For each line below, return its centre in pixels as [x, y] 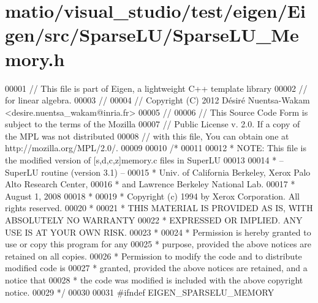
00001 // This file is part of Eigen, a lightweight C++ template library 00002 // [156, 88]
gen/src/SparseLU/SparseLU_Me [152, 35]
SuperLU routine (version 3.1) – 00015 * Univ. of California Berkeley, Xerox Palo [158, 172]
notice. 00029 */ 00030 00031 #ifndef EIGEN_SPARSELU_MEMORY [140, 292]
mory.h [35, 58]
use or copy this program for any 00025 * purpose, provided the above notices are [158, 244]
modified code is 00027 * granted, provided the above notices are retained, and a [156, 268]
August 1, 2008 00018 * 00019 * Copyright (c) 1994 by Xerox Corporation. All [152, 196]
